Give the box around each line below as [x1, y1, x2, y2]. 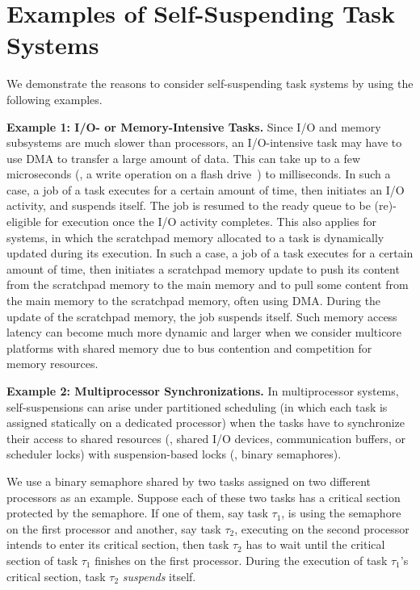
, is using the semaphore [281, 504, 401, 521]
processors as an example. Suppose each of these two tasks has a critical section [6, 488, 401, 505]
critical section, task [6, 567, 106, 584]
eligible [6, 213, 41, 230]
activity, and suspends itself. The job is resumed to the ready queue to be [6, 197, 371, 214]
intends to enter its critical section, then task [6, 536, 229, 553]
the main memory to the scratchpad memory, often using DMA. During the [6, 292, 381, 309]
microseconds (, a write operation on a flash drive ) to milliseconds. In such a [6, 165, 391, 182]
